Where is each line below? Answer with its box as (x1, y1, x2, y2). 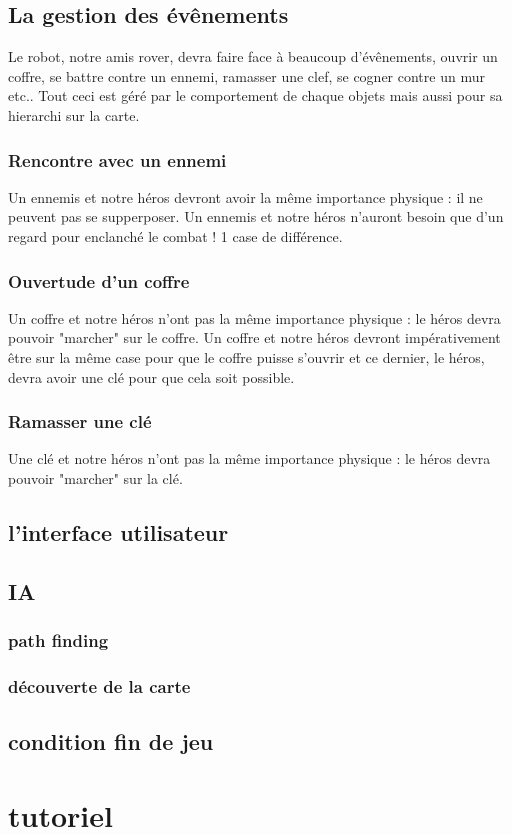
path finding (8, 628, 109, 653)
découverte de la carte (8, 673, 191, 698)
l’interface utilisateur (8, 516, 229, 547)
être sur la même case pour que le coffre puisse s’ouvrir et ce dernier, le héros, (8, 346, 485, 367)
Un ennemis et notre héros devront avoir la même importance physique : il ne (8, 186, 483, 207)
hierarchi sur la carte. (8, 104, 140, 125)
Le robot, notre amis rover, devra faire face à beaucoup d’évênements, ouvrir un (8, 46, 498, 67)
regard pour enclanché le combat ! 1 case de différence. (8, 225, 343, 246)
